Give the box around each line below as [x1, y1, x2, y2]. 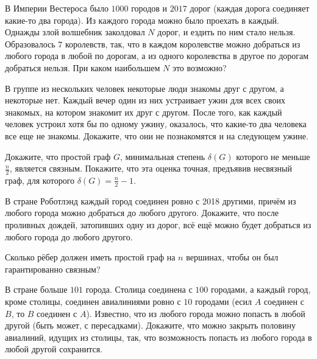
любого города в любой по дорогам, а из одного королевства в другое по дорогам [5, 49, 309, 62]
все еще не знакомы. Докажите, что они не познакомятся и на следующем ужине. [5, 129, 308, 142]
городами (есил [194, 295, 252, 307]
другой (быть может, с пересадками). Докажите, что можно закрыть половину [5, 319, 296, 332]
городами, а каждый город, [211, 283, 311, 296]
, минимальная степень [119, 150, 205, 162]
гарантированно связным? [5, 262, 101, 275]
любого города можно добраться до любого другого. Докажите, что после [5, 206, 279, 219]
